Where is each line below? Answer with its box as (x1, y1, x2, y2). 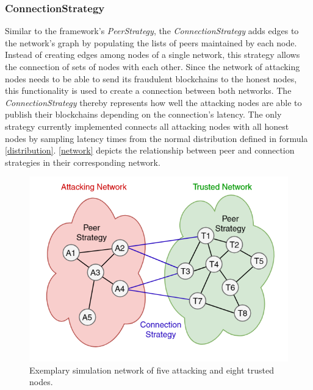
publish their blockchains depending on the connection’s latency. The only (5, 108, 282, 121)
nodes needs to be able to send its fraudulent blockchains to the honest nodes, (5, 72, 297, 85)
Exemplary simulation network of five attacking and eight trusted (29, 363, 275, 376)
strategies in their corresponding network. (5, 155, 160, 168)
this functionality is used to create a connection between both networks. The (5, 84, 292, 97)
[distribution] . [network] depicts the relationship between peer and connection (5, 144, 295, 157)
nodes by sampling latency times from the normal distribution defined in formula (5, 132, 308, 144)
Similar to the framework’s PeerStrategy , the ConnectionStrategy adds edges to (5, 24, 299, 37)
